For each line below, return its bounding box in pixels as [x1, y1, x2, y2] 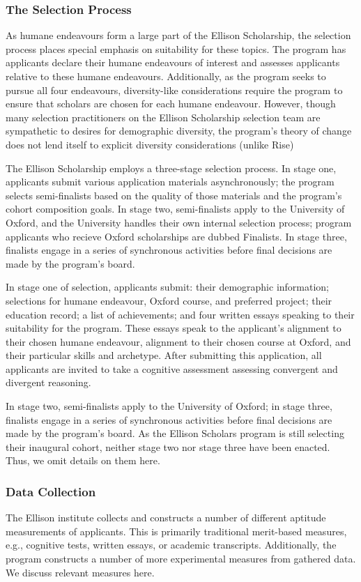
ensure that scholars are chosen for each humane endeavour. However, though [6, 96, 336, 111]
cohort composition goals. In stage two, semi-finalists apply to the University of [6, 201, 345, 216]
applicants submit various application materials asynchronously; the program [6, 174, 335, 189]
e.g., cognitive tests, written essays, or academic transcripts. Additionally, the [6, 537, 337, 552]
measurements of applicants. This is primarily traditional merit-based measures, [6, 523, 347, 538]
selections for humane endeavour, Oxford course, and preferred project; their [6, 293, 332, 307]
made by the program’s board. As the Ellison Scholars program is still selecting [6, 426, 344, 441]
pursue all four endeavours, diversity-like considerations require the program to [6, 82, 343, 97]
